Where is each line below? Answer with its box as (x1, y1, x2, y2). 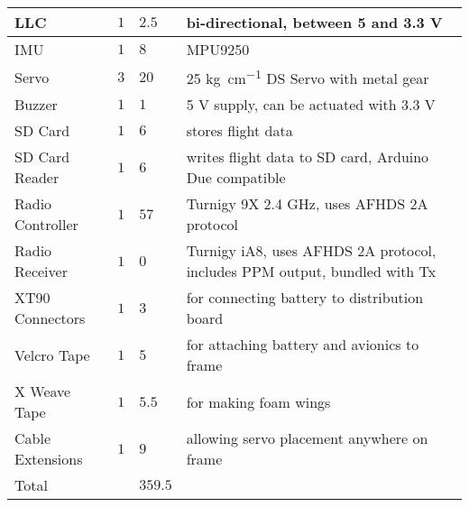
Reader (14, 167, 60, 189)
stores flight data (186, 120, 293, 142)
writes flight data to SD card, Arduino (186, 146, 429, 168)
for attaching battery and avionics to (186, 334, 419, 355)
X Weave (14, 381, 71, 402)
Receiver (14, 261, 68, 282)
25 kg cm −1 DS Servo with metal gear (186, 65, 429, 89)
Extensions (14, 448, 83, 470)
